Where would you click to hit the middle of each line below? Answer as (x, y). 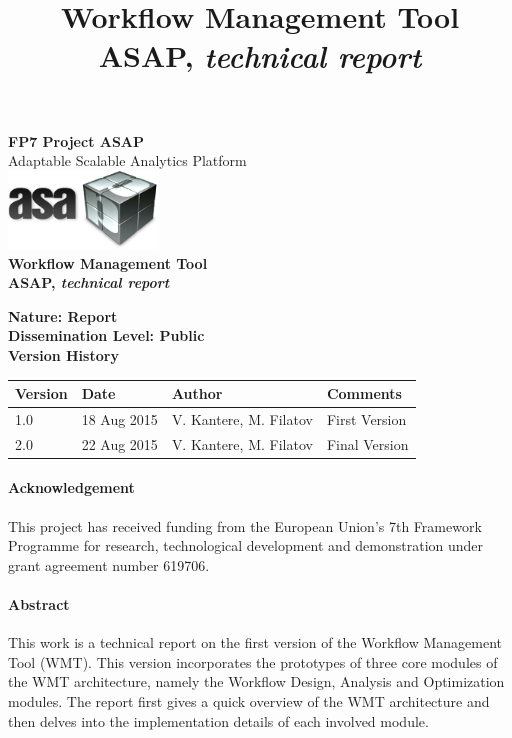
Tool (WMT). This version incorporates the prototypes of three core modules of (253, 661)
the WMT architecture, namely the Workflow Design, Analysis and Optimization (256, 681)
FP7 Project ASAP (76, 140)
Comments (364, 393)
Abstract (39, 604)
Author (197, 393)
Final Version (367, 443)
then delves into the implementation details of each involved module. (218, 720)
